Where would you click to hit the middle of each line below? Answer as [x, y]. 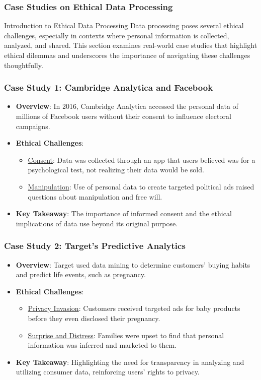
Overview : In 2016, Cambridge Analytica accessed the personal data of [127, 106]
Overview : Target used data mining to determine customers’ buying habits [133, 264]
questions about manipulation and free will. [95, 196]
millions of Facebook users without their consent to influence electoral [123, 116]
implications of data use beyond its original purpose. [97, 223]
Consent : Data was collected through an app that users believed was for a [142, 160]
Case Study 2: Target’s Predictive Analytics [95, 246]
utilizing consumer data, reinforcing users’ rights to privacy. [108, 372]
